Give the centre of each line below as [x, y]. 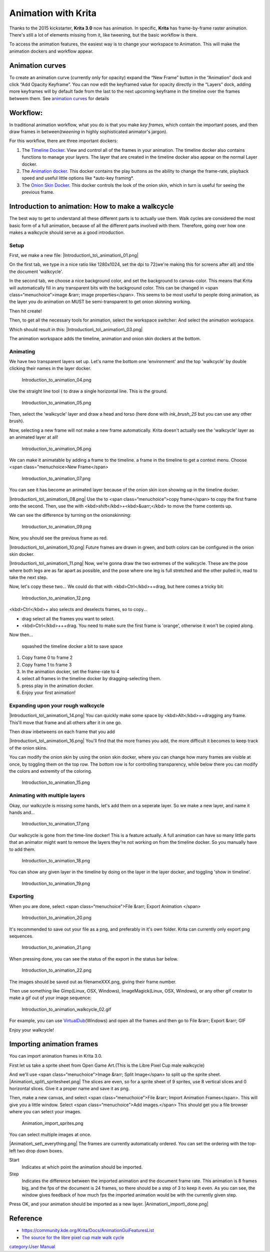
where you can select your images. [45, 1112]
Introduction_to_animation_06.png [56, 449]
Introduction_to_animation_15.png [56, 782]
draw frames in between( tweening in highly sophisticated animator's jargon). [88, 132]
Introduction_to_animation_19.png [56, 883]
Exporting [21, 896]
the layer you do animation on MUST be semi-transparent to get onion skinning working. [100, 302]
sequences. [21, 936]
